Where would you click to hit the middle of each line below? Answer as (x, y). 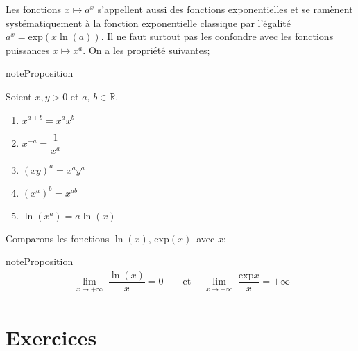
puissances (28, 49)
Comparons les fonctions (58, 238)
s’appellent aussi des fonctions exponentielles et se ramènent (225, 9)
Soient (19, 96)
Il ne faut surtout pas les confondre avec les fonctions (220, 36)
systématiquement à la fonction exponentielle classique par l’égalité (148, 22)
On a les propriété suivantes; (149, 49)
